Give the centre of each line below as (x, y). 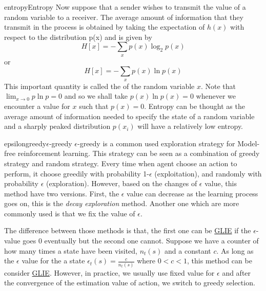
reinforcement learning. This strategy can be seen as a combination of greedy (139, 153)
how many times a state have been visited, (71, 250)
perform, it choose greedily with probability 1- (77, 173)
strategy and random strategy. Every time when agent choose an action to (121, 163)
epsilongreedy (25, 143)
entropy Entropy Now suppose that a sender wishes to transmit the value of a (125, 7)
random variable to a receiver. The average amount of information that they (124, 17)
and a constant (188, 250)
